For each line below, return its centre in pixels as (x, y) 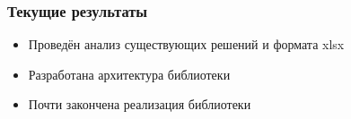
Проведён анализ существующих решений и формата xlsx (186, 44)
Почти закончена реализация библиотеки (140, 104)
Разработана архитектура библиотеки (129, 74)
